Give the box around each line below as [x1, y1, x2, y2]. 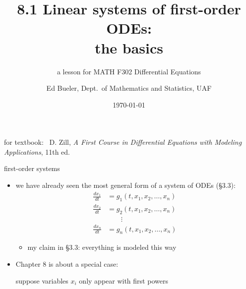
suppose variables [15, 275, 68, 286]
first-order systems [4, 163, 60, 173]
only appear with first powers [79, 275, 168, 286]
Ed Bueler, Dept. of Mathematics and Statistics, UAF [46, 83, 212, 93]
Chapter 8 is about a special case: [15, 258, 119, 269]
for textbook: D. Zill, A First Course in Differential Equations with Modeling [4, 137, 242, 147]
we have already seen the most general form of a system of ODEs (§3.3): [15, 180, 236, 190]
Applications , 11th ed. [4, 146, 70, 157]
